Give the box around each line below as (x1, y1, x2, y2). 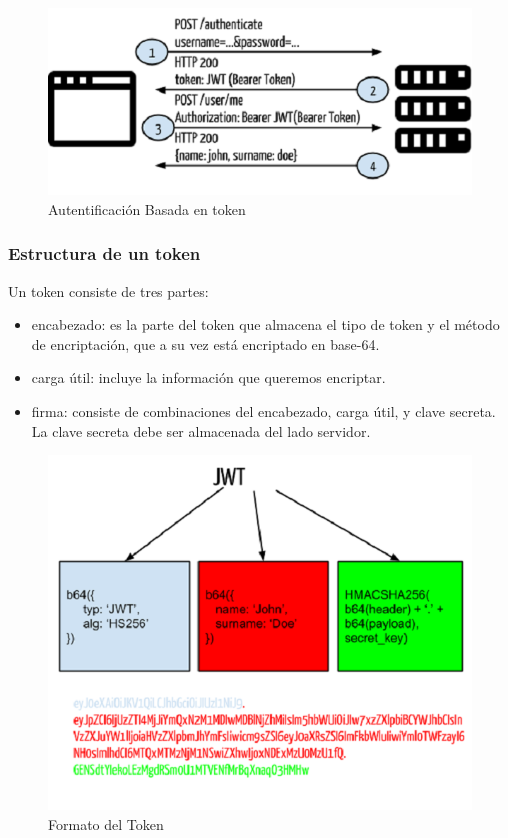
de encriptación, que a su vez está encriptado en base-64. (31, 333, 380, 354)
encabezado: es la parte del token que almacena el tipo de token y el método (31, 314, 500, 335)
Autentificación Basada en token (48, 198, 246, 219)
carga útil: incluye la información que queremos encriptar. (31, 367, 386, 388)
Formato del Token (48, 813, 164, 834)
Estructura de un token (8, 241, 201, 266)
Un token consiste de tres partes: (8, 280, 209, 301)
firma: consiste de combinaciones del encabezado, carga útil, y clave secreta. (31, 401, 496, 422)
